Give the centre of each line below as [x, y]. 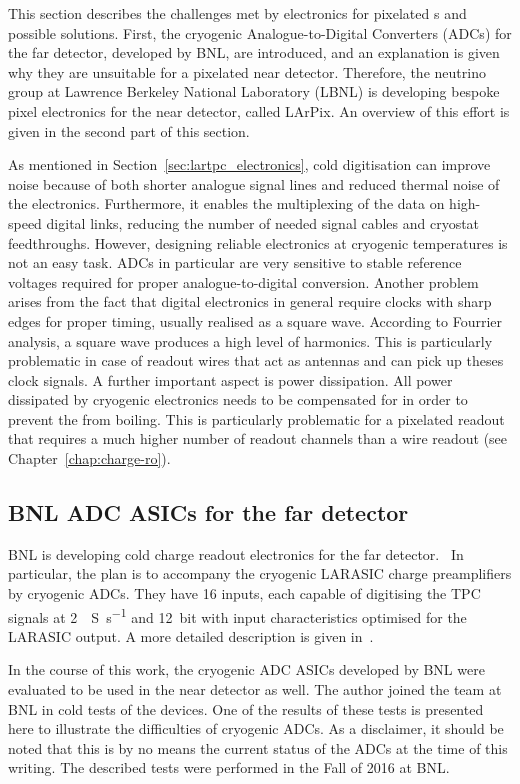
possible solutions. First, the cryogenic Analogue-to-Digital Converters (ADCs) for [260, 32]
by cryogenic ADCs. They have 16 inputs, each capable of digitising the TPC [244, 593]
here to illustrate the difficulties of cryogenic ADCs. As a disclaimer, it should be [256, 728]
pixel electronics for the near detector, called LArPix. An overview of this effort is [259, 110]
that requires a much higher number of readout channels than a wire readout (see [258, 438]
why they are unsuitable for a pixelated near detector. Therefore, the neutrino [247, 71]
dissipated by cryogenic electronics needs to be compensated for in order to [238, 399]
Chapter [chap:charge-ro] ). [89, 458]
